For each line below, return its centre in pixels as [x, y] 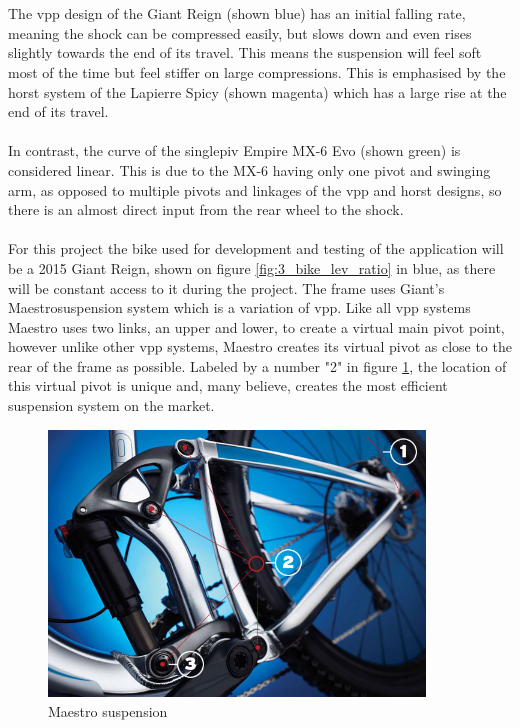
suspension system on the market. [111, 405]
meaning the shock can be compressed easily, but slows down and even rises [240, 32]
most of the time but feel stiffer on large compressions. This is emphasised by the [257, 71]
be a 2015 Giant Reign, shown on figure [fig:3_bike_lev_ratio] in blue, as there [252, 267]
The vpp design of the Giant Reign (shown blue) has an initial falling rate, [237, 13]
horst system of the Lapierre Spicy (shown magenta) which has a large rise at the [257, 91]
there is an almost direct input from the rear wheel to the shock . [206, 209]
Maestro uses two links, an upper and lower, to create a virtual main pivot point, [256, 326]
